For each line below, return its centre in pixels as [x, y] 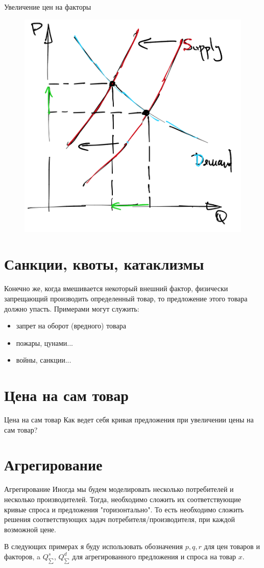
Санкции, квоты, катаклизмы [104, 264]
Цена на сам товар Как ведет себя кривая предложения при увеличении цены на [129, 420]
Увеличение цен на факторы [48, 7]
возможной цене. [30, 529]
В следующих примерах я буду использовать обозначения [94, 546]
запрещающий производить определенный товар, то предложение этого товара [126, 298]
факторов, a [22, 556]
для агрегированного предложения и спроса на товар [154, 556]
